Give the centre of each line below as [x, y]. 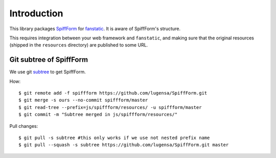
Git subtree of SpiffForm [49, 60]
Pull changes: [24, 126]
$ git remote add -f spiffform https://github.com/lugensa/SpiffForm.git [113, 93]
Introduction [36, 13]
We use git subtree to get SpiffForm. [48, 72]
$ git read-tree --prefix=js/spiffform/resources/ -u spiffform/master [110, 107]
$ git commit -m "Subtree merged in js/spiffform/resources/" [98, 115]
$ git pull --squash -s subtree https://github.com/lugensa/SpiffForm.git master [124, 145]
